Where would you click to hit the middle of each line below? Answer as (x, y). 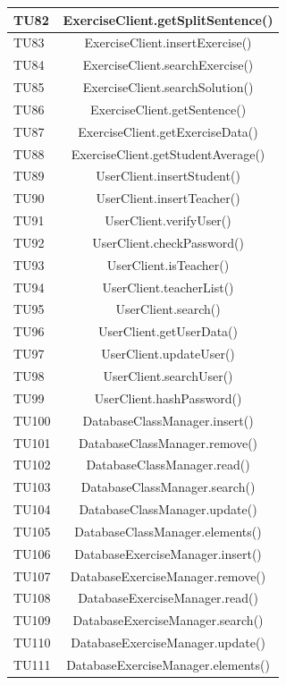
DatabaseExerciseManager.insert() (168, 553)
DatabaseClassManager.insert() (168, 420)
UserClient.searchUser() (168, 376)
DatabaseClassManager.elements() (168, 531)
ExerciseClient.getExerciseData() (168, 131)
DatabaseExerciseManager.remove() (168, 575)
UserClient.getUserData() (168, 331)
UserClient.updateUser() (168, 354)
